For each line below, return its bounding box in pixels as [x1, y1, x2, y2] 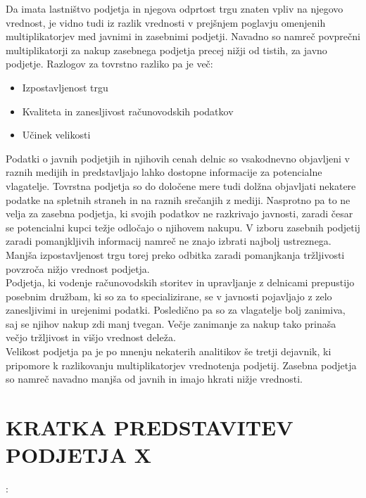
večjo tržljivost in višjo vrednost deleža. [6, 330, 176, 345]
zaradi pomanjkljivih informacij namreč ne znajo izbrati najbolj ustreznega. [6, 234, 332, 248]
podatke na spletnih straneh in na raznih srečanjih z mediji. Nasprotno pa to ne [6, 192, 351, 207]
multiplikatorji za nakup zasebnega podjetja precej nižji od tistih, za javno [6, 42, 327, 57]
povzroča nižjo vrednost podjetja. [6, 261, 150, 276]
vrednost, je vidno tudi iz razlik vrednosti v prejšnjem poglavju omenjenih [6, 15, 326, 30]
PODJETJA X [6, 440, 152, 469]
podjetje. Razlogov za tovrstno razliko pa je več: [6, 56, 213, 71]
